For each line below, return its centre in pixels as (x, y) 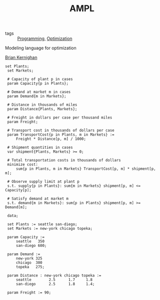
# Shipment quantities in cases (40, 148)
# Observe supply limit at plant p (43, 182)
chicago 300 (29, 263)
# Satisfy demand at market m (38, 199)
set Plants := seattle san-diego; (42, 224)
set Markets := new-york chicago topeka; (50, 229)
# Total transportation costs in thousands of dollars (64, 160)
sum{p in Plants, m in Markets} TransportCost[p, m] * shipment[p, (86, 169)
